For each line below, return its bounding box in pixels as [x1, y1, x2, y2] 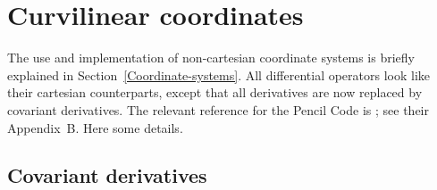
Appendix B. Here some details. [7, 118, 183, 136]
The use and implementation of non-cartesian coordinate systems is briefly [7, 48, 415, 67]
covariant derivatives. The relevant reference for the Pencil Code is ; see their [7, 100, 429, 119]
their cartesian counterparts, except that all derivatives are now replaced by [7, 83, 423, 102]
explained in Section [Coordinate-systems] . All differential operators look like [7, 65, 431, 84]
